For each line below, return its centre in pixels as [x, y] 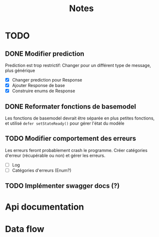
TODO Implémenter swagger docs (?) [62, 186]
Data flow [25, 229]
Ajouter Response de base [39, 85]
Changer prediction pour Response [47, 80]
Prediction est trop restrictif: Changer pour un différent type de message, [78, 65]
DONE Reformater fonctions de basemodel [71, 107]
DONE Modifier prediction [45, 54]
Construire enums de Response [43, 91]
